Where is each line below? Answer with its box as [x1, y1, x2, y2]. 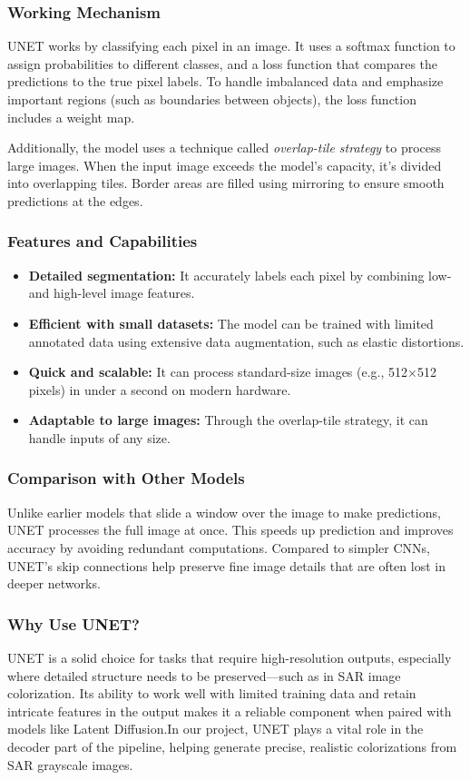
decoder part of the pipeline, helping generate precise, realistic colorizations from [7, 736, 457, 755]
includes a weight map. [7, 107, 135, 126]
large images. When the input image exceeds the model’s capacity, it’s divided [7, 155, 442, 174]
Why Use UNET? [7, 612, 140, 635]
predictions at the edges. [7, 191, 143, 210]
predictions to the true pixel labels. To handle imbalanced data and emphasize [7, 72, 444, 91]
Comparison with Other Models [7, 467, 245, 489]
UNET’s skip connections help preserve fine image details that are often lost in [7, 556, 446, 575]
